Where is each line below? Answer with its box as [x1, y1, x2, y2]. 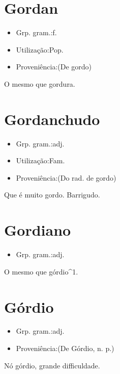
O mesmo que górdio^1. [4, 266, 78, 277]
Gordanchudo [4, 108, 100, 129]
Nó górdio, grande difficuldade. [4, 360, 100, 370]
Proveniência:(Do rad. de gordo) [16, 172, 116, 183]
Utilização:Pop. [16, 44, 64, 55]
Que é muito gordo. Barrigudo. [4, 189, 100, 200]
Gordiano [4, 219, 71, 240]
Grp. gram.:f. [16, 27, 57, 38]
